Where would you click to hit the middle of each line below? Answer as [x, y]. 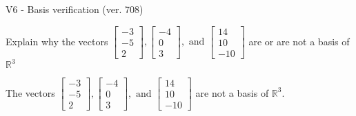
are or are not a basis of [299, 41]
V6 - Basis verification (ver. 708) [75, 9]
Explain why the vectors [57, 41]
